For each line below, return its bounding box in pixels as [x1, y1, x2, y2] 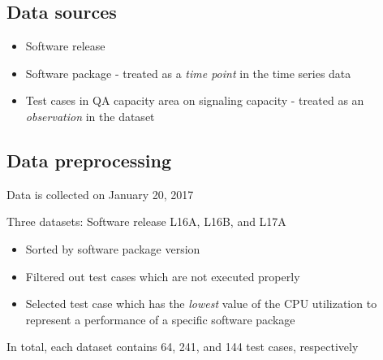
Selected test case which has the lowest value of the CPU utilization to [25, 295, 377, 312]
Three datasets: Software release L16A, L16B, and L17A [6, 213, 286, 230]
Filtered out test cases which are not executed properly [25, 267, 300, 284]
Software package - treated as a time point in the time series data [25, 64, 351, 81]
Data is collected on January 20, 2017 [6, 185, 194, 202]
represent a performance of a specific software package [25, 310, 295, 327]
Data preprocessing [6, 147, 172, 172]
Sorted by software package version [25, 240, 200, 257]
